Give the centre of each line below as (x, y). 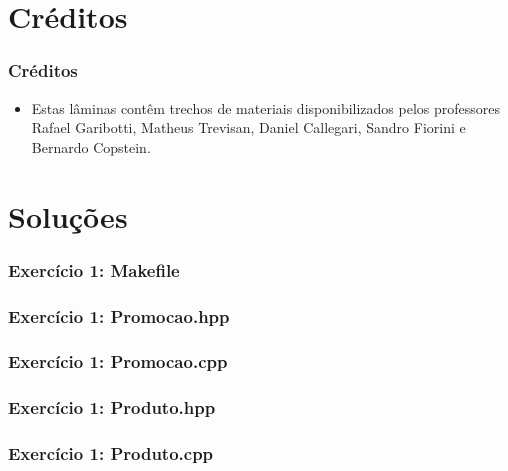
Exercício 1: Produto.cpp (111, 453)
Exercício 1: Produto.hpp (112, 407)
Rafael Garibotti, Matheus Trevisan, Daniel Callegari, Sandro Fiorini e (248, 127)
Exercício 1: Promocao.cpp (118, 361)
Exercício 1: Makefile (94, 269)
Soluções (68, 215)
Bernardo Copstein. (91, 146)
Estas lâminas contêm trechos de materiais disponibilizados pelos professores (266, 107)
